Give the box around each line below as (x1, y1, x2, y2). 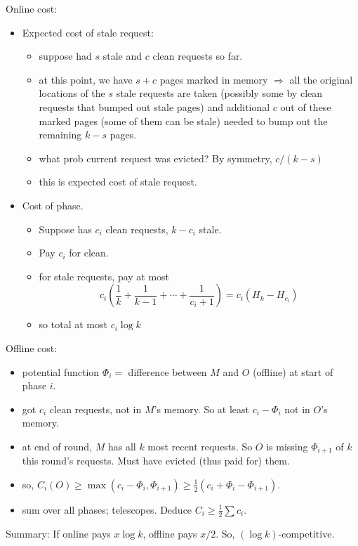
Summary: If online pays (6, 526, 111, 540)
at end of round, (22, 438, 93, 453)
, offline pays (142, 526, 197, 540)
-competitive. (278, 526, 335, 540)
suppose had (39, 48, 92, 63)
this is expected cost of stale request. (39, 174, 197, 189)
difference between (128, 364, 207, 379)
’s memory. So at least (154, 401, 250, 416)
